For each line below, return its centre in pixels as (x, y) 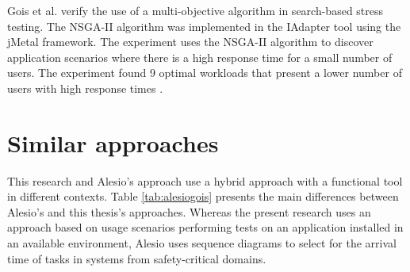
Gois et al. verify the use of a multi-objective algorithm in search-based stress (195, 10)
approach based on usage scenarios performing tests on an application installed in (205, 227)
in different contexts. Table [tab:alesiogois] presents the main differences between (203, 196)
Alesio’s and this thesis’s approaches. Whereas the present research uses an (189, 211)
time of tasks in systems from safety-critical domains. (137, 258)
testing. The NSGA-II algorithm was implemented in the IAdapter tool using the (204, 26)
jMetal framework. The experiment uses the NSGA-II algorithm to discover (190, 42)
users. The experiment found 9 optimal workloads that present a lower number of (205, 73)
